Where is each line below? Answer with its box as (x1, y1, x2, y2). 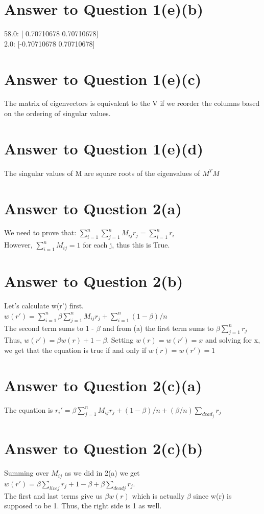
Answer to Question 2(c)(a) (4, 374, 202, 395)
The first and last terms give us (4, 490, 103, 501)
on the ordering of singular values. (4, 108, 111, 119)
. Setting (107, 334, 134, 345)
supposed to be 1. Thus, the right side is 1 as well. (4, 500, 162, 511)
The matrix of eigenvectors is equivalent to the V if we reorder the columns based (4, 98, 260, 108)
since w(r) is (193, 490, 232, 501)
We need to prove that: (4, 227, 77, 238)
